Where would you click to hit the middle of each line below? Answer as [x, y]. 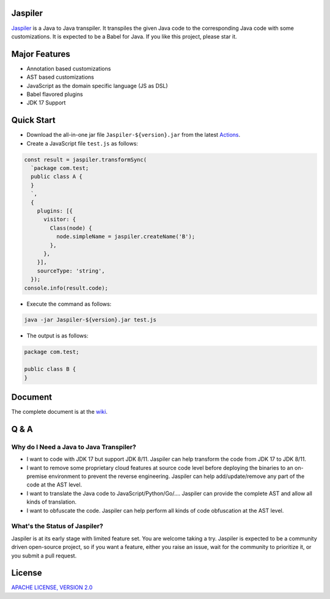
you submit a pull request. [44, 556]
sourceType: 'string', [71, 271]
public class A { [57, 177]
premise [37, 476]
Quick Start [33, 120]
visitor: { [60, 219]
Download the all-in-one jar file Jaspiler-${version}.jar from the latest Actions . [134, 135]
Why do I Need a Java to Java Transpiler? [74, 447]
